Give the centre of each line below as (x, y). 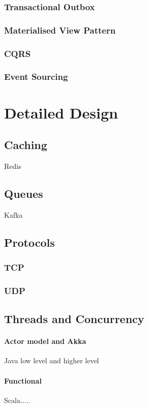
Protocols (29, 242)
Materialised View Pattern (60, 30)
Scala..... (17, 400)
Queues (24, 193)
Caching (26, 145)
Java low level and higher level (52, 360)
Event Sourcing (36, 77)
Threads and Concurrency (74, 319)
